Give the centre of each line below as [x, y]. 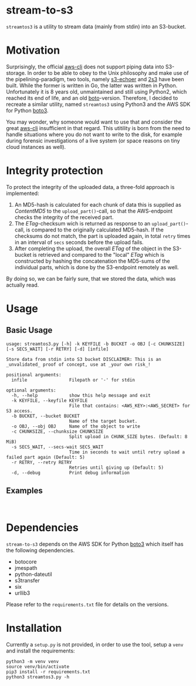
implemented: [23, 193]
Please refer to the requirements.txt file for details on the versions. [87, 604]
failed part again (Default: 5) [45, 457]
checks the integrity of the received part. [64, 217]
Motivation [33, 50]
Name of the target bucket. [103, 421]
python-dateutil [33, 574]
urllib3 [22, 593]
